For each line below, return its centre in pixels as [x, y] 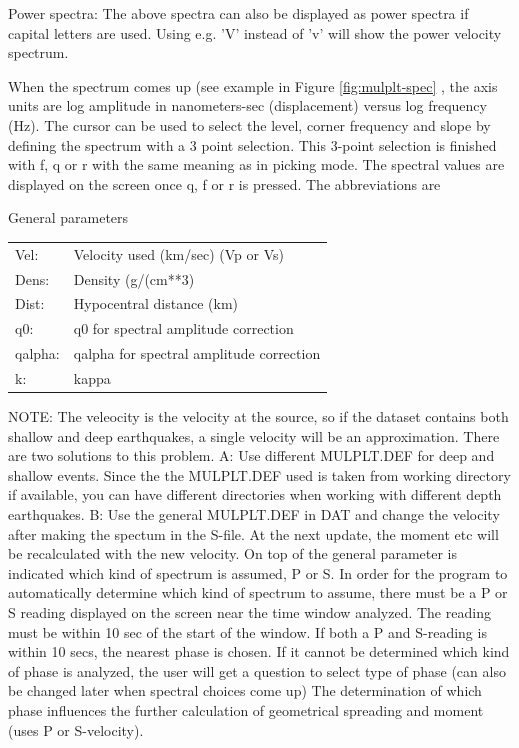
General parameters [68, 217]
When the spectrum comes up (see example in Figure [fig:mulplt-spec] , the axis [253, 85]
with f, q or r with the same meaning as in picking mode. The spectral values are [256, 164]
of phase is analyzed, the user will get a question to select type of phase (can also [257, 670]
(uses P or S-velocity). [76, 729]
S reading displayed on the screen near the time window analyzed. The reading [249, 611]
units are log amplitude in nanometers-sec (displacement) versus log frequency [247, 105]
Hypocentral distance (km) [155, 303]
